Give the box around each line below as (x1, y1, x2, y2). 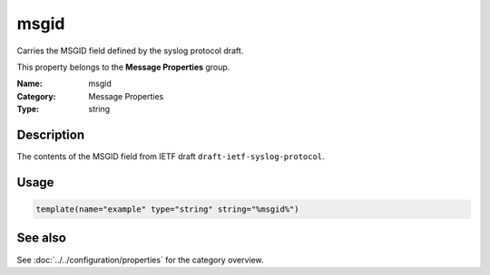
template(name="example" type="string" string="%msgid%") (35, 204, 299, 214)
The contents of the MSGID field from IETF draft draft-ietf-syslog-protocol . (16, 151, 326, 162)
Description (16, 127, 85, 142)
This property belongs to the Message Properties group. (16, 62, 230, 72)
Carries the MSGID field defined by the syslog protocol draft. (16, 45, 244, 56)
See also (16, 231, 67, 246)
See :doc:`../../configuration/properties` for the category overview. (16, 254, 264, 265)
